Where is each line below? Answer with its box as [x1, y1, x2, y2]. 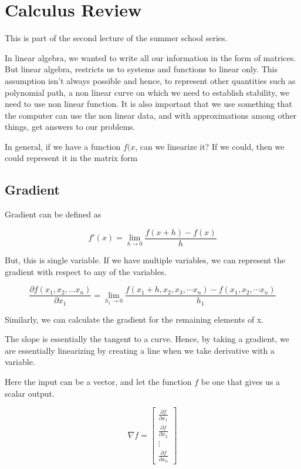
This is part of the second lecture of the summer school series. [5, 32, 228, 44]
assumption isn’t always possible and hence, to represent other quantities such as [5, 74, 296, 86]
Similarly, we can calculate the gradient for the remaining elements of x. [5, 313, 264, 325]
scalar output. [5, 387, 55, 399]
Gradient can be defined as [5, 208, 102, 220]
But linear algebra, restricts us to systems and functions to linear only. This [5, 63, 278, 75]
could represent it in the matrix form [5, 152, 138, 164]
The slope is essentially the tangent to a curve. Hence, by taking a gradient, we [5, 333, 289, 345]
